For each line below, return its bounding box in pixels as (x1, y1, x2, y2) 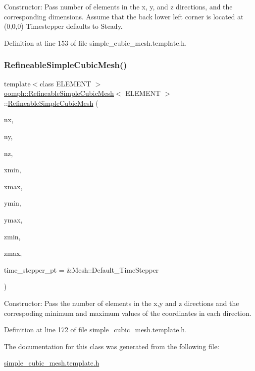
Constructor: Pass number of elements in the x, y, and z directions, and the (4, 1, 233, 11)
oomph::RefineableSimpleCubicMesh (4, 88, 114, 98)
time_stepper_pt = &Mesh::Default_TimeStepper (4, 264, 159, 275)
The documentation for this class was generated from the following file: (4, 341, 219, 351)
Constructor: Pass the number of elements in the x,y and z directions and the (4, 297, 239, 308)
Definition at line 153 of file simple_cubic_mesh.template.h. (4, 37, 187, 48)
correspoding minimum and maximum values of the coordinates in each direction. (4, 307, 252, 318)
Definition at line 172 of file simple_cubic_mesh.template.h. (4, 324, 187, 335)
